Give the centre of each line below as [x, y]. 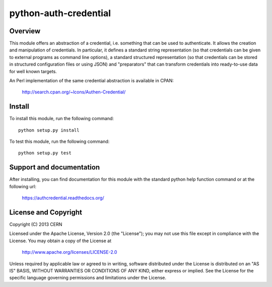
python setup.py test [45, 153]
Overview [25, 31]
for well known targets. [33, 71]
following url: [23, 186]
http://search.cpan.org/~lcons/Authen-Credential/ [74, 92]
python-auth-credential [60, 13]
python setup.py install [49, 130]
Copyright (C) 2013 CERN [36, 224]
